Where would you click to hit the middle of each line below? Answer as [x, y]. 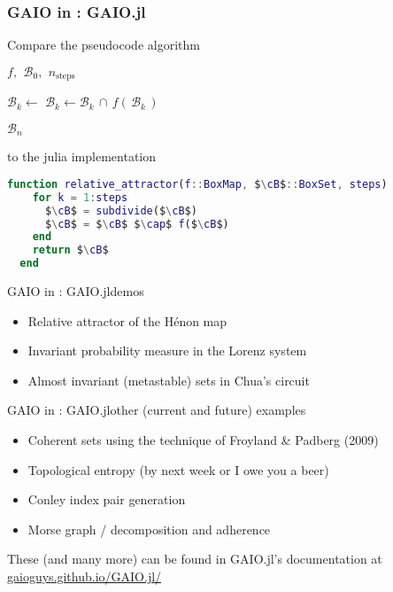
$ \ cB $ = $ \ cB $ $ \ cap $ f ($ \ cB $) [137, 224]
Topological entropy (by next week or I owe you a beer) [178, 469]
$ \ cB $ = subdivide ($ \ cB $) [121, 210]
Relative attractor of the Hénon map [127, 320]
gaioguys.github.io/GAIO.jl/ [85, 576]
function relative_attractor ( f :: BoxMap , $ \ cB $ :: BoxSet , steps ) [197, 184]
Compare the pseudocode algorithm [104, 45]
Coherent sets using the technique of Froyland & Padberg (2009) [203, 440]
